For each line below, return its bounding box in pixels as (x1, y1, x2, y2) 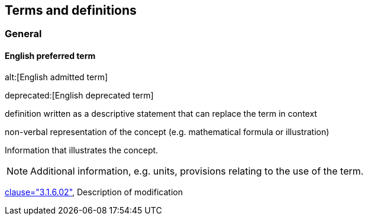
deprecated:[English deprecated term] (5, 90, 154, 100)
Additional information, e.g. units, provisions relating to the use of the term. (30, 165, 364, 177)
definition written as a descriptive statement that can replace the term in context (5, 108, 317, 119)
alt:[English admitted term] (5, 71, 108, 82)
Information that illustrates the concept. (5, 145, 159, 155)
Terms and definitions (5, 3, 137, 18)
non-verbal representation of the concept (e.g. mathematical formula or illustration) (5, 126, 330, 137)
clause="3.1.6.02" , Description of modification (5, 186, 183, 197)
